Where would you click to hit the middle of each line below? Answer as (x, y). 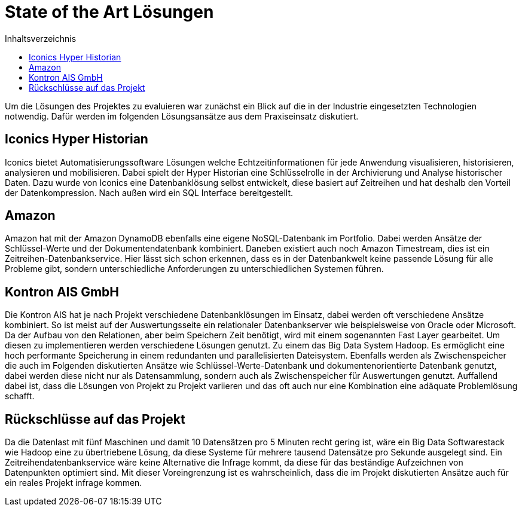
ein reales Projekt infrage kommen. (74, 483)
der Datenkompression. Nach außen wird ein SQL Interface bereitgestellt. (149, 192)
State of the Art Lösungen (109, 12)
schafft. (20, 396)
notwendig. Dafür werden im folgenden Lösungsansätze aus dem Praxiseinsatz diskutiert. (182, 116)
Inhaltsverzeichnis (41, 38)
